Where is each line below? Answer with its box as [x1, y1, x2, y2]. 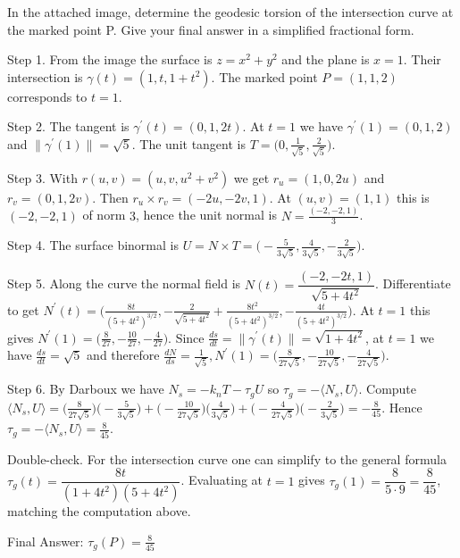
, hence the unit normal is [135, 205, 277, 224]
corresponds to [7, 87, 88, 105]
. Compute [358, 379, 417, 398]
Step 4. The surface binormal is [7, 236, 179, 254]
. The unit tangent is [131, 134, 246, 153]
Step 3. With [7, 168, 78, 187]
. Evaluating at [180, 471, 263, 489]
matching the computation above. [7, 502, 191, 521]
